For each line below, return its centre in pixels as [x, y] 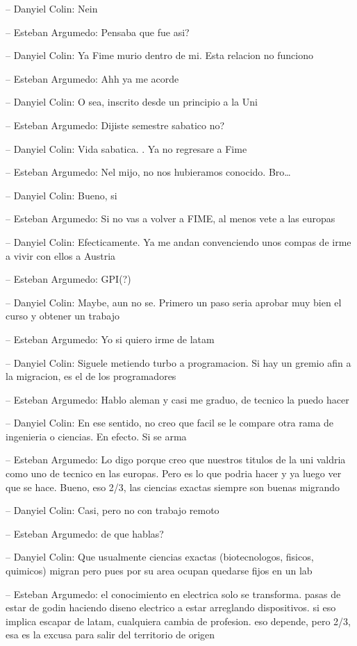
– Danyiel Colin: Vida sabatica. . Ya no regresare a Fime [126, 148]
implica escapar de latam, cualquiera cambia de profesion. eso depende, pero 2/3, [178, 621]
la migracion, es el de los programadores [91, 376]
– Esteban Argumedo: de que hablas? [85, 533]
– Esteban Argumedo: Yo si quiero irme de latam [110, 339]
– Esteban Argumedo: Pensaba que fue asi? [98, 32]
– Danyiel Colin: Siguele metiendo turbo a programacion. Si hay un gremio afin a [178, 362]
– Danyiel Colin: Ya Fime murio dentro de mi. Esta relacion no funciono [159, 55]
